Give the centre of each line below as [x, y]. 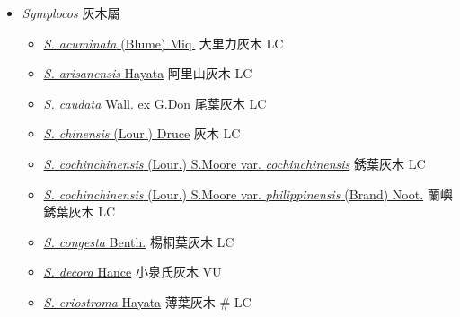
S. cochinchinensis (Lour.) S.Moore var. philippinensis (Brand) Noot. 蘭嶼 [248, 194]
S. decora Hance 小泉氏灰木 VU [133, 272]
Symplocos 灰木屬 [71, 13]
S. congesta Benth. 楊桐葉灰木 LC [139, 241]
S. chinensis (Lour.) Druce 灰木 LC [142, 133]
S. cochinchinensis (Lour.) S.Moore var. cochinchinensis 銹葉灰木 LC [234, 163]
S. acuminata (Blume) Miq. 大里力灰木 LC [164, 43]
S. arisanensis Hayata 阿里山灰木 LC [148, 73]
